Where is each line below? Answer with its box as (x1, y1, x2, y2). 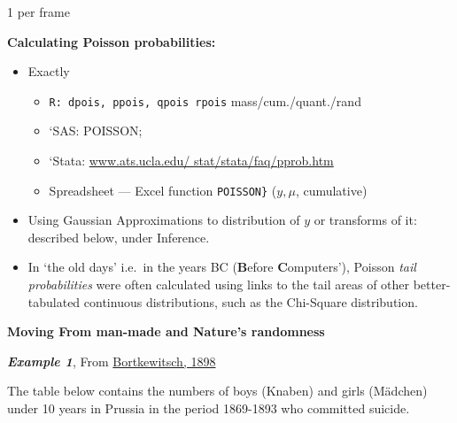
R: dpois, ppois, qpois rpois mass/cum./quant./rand (49, 91, 361, 110)
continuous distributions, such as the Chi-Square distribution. (83, 292, 418, 311)
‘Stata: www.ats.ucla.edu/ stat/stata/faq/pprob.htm (49, 151, 334, 170)
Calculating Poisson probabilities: (7, 32, 216, 50)
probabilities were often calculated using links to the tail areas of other (27, 275, 410, 294)
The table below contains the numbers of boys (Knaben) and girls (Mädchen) (7, 381, 428, 400)
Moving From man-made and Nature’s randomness (7, 322, 325, 341)
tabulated (27, 292, 81, 311)
